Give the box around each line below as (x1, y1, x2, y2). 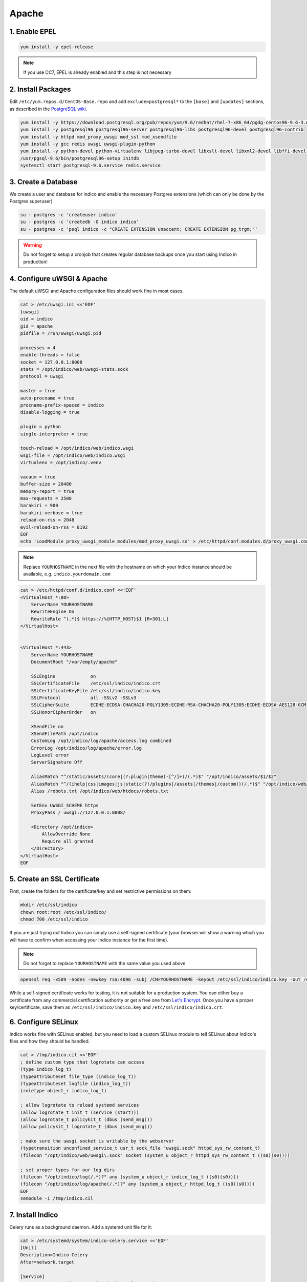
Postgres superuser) (9, 198, 53, 205)
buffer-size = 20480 (20, 481, 72, 487)
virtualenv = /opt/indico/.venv (20, 459, 102, 466)
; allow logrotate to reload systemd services (20, 1103, 139, 1108)
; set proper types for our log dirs (20, 1167, 115, 1173)
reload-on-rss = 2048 (20, 517, 75, 523)
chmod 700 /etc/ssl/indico (20, 916, 88, 923)
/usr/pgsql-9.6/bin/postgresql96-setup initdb (20, 155, 139, 161)
